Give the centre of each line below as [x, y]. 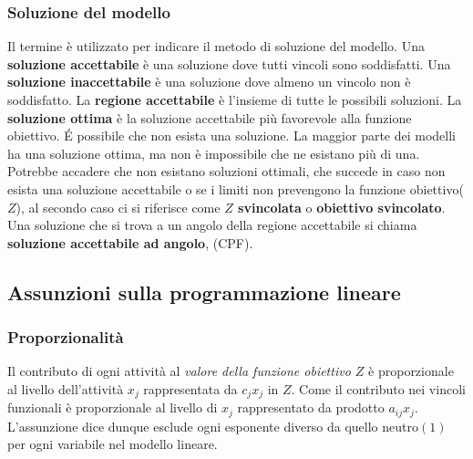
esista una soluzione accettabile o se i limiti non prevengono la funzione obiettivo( [236, 188]
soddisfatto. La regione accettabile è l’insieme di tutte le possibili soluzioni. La [235, 99]
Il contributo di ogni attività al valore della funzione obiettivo [179, 371]
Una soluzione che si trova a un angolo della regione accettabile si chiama [212, 225]
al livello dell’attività [66, 388]
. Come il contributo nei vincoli [378, 388]
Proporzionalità [66, 337]
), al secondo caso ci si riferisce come [118, 207]
